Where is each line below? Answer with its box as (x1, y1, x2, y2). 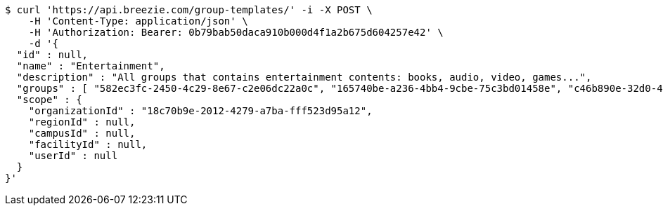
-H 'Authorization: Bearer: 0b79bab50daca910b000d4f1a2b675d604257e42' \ (28, 27, 444, 38)
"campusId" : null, (28, 128, 136, 139)
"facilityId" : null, (28, 139, 148, 150)
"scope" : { (16, 94, 82, 105)
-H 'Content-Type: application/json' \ (28, 15, 248, 27)
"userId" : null (28, 150, 118, 161)
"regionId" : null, (28, 116, 136, 128)
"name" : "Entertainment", (16, 60, 165, 72)
